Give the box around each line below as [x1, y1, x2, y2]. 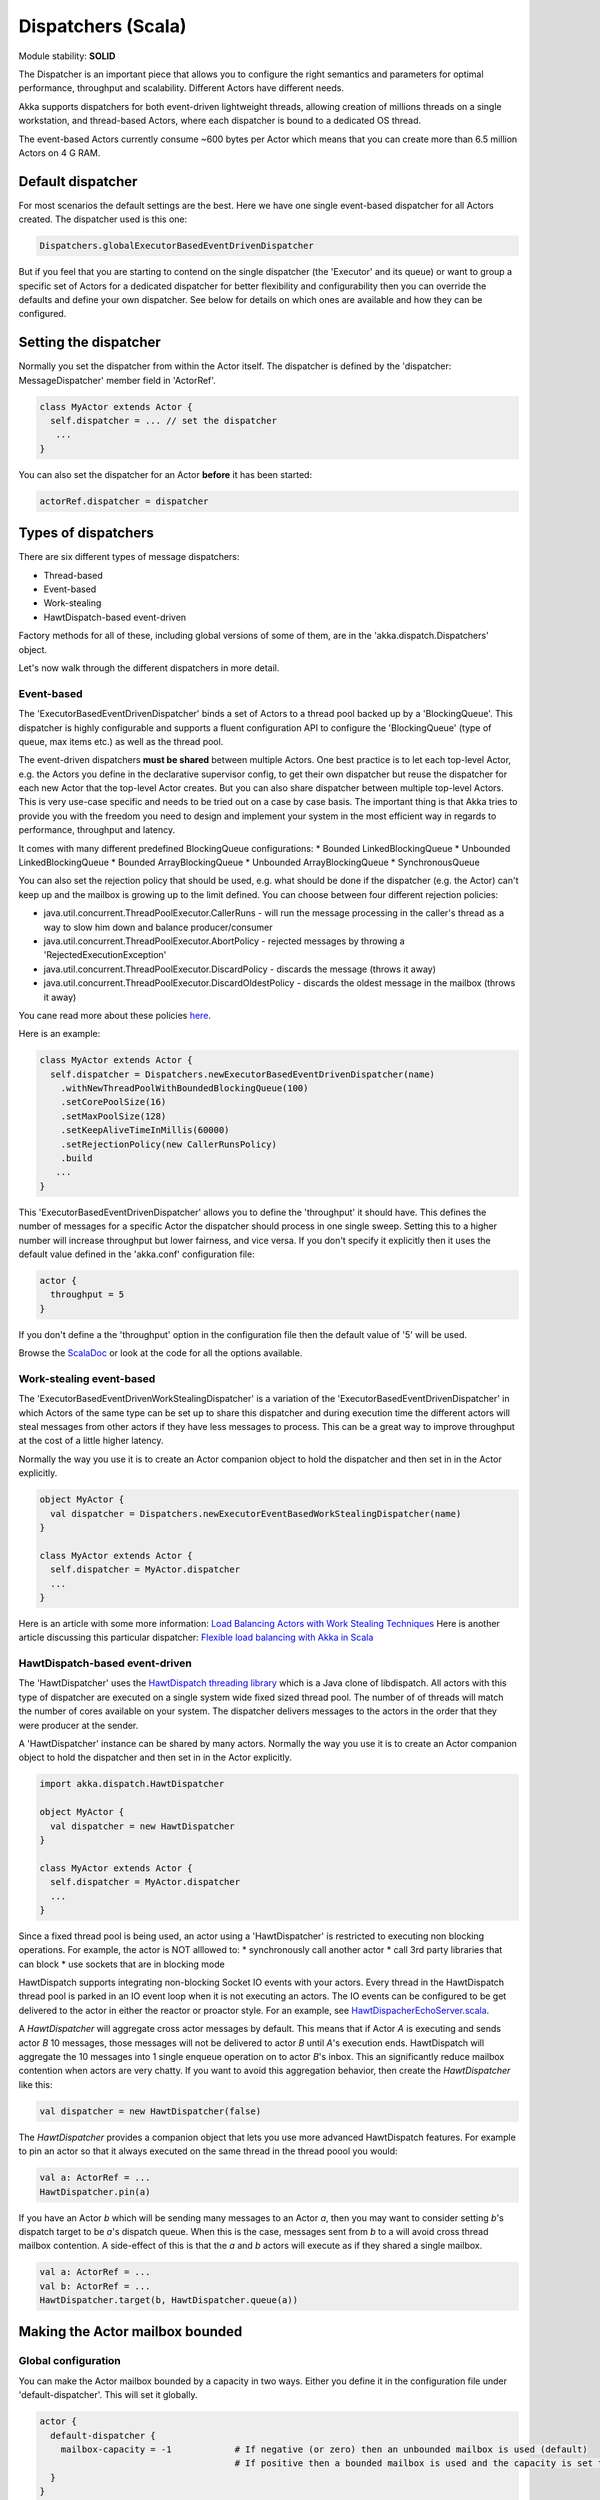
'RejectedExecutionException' [43, 949, 167, 961]
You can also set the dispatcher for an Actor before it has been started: [18, 468, 313, 480]
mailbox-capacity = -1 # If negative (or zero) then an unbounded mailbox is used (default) [60, 2443, 589, 2455]
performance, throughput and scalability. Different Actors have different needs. [18, 82, 345, 94]
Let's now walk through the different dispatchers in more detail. [18, 661, 280, 674]
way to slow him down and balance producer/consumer [43, 921, 273, 933]
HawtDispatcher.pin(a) [39, 2186, 151, 2197]
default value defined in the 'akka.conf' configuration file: [18, 1248, 255, 1260]
